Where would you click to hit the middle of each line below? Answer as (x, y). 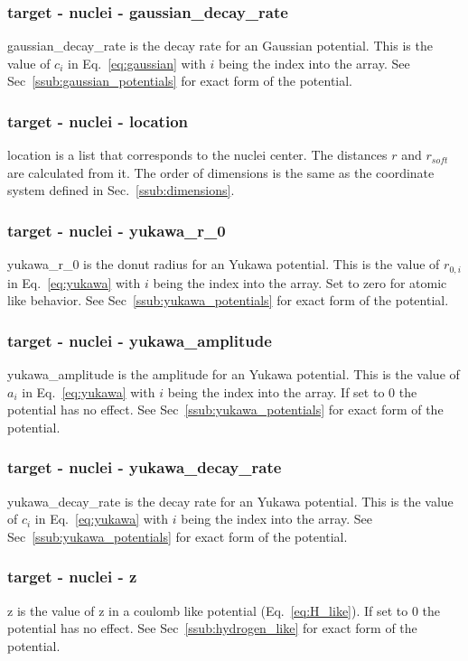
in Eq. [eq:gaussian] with (137, 63)
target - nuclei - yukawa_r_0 (117, 230)
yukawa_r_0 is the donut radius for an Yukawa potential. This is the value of (224, 264)
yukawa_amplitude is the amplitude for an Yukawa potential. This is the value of (234, 374)
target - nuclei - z (72, 577)
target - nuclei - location (98, 121)
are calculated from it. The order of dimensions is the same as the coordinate (221, 172)
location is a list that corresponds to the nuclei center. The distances (197, 155)
